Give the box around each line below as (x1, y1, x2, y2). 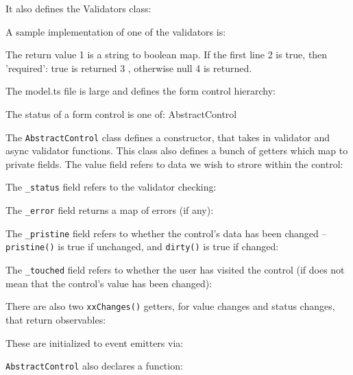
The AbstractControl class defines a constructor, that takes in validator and (5, 130, 330, 144)
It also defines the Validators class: (5, 1, 151, 15)
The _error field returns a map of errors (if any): (5, 203, 214, 217)
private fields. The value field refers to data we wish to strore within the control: (5, 156, 343, 171)
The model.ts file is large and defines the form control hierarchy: (5, 84, 276, 98)
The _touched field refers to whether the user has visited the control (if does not (5, 263, 345, 277)
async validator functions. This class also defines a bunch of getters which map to (5, 143, 348, 158)
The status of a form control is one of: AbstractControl (5, 106, 237, 121)
